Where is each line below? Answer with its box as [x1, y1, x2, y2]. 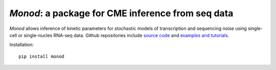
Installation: [9, 42, 34, 48]
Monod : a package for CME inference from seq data [9, 8, 234, 19]
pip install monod [18, 53, 65, 59]
